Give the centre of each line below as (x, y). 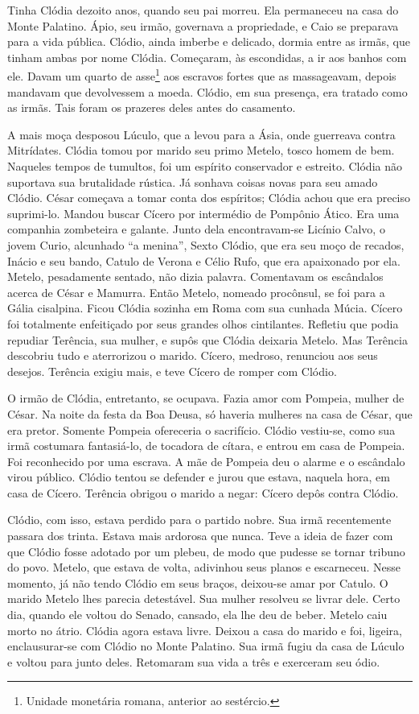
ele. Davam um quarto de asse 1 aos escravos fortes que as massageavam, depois (202, 75)
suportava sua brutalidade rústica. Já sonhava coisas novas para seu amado (193, 182)
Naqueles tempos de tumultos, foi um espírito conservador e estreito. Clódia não (205, 166)
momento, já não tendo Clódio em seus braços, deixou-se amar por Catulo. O (198, 582)
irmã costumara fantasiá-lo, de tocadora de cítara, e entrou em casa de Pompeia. (206, 446)
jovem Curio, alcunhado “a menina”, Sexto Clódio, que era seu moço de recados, (206, 244)
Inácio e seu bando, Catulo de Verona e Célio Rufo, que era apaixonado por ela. (204, 260)
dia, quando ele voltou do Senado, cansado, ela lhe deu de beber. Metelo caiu (197, 615)
